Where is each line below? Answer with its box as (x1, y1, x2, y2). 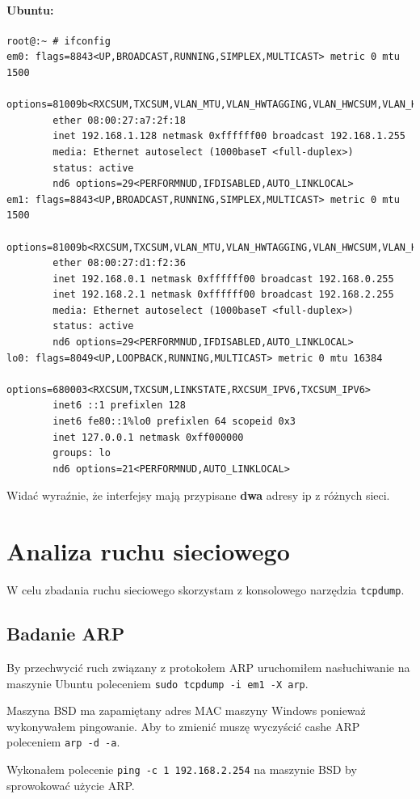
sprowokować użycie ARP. (6, 776, 135, 793)
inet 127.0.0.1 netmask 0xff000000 (52, 431, 244, 443)
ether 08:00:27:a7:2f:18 (52, 114, 186, 126)
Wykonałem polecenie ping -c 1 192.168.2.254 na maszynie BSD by (6, 761, 357, 778)
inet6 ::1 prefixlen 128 (52, 399, 186, 412)
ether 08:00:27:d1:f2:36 (52, 257, 186, 269)
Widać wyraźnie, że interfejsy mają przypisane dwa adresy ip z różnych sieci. (6, 487, 390, 504)
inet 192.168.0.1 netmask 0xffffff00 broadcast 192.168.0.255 (52, 273, 394, 285)
